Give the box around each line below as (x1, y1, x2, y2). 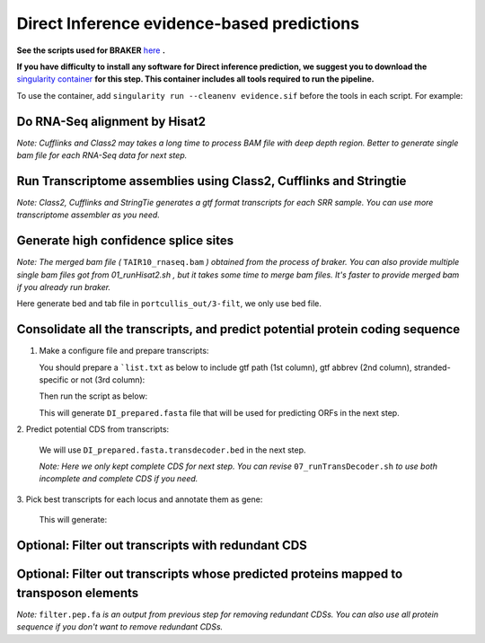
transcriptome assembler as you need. (16, 209, 161, 220)
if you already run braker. (16, 282, 111, 292)
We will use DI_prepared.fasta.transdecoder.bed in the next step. (39, 445, 306, 455)
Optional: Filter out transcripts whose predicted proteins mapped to (16, 567, 403, 582)
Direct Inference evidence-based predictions (16, 13, 359, 33)
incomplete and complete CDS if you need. (39, 473, 198, 484)
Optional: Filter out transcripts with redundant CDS (16, 538, 307, 553)
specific (39, 374, 69, 385)
